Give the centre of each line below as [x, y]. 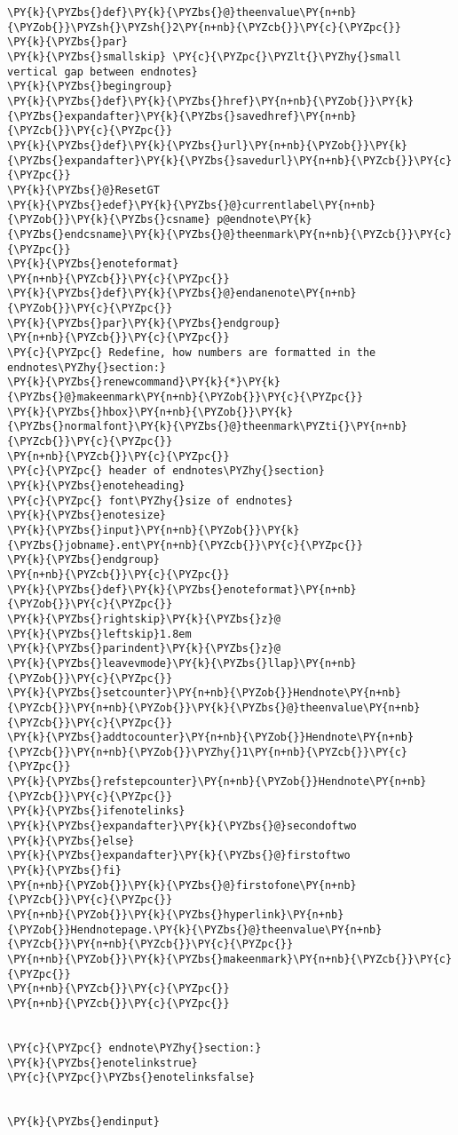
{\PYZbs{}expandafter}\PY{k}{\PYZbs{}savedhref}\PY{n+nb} [182, 116]
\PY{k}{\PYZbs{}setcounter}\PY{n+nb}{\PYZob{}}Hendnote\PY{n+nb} [204, 693]
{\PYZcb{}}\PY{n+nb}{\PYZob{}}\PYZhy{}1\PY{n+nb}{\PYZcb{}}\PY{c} [208, 752]
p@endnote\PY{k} [265, 220]
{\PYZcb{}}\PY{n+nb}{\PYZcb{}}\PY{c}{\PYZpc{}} [150, 945]
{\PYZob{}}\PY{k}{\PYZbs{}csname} [109, 220]
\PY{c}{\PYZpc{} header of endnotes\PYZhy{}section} [166, 471]
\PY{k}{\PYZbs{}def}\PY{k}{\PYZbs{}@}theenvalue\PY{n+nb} [182, 12]
